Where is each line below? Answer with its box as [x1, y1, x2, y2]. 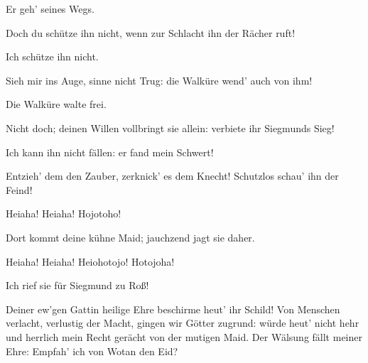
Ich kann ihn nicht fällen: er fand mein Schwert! [6, 144, 214, 159]
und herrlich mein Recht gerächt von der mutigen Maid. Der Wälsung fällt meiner [6, 329, 362, 344]
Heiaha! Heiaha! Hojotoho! [6, 206, 121, 221]
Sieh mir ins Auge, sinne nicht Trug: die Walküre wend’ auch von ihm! [6, 72, 313, 87]
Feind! [6, 182, 33, 197]
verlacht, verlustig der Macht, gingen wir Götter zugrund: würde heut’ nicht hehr [6, 315, 359, 330]
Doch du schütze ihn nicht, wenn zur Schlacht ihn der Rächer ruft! [6, 25, 296, 40]
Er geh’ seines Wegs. [6, 1, 94, 16]
